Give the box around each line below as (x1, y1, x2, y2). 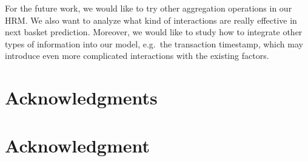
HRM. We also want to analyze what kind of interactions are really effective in (5, 13, 297, 26)
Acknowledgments (5, 85, 158, 110)
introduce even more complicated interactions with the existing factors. (5, 49, 269, 62)
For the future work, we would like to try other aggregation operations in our (5, 2, 292, 14)
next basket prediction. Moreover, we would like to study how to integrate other (5, 26, 303, 38)
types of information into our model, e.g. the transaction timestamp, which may (5, 37, 303, 50)
